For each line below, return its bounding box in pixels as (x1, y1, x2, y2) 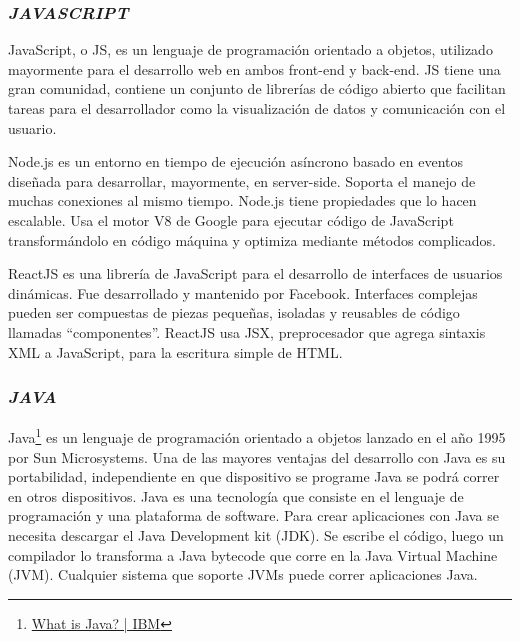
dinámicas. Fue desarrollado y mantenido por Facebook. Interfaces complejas (8, 282, 478, 303)
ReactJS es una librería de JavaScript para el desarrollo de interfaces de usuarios (8, 263, 503, 284)
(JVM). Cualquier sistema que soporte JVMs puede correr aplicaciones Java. (8, 564, 478, 585)
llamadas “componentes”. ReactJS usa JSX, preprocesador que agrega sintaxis (8, 321, 486, 342)
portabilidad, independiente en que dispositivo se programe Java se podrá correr (8, 466, 500, 487)
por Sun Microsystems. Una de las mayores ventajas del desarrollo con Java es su (8, 446, 506, 467)
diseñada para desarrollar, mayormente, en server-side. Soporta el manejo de (8, 170, 476, 191)
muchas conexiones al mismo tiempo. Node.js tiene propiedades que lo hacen (8, 190, 477, 211)
